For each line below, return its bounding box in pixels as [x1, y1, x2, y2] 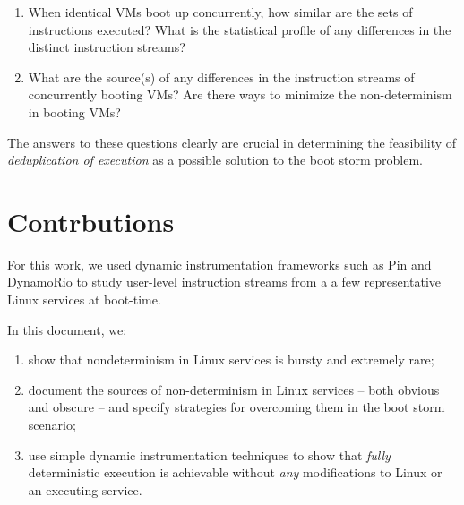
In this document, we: [7, 320, 127, 338]
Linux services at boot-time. [7, 290, 161, 309]
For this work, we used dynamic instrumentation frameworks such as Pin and [7, 254, 432, 273]
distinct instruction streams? [28, 38, 185, 56]
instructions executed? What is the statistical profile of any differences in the [28, 20, 451, 39]
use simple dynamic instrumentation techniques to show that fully [28, 445, 391, 464]
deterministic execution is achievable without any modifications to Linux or [28, 463, 443, 482]
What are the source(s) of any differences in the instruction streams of [28, 67, 415, 86]
